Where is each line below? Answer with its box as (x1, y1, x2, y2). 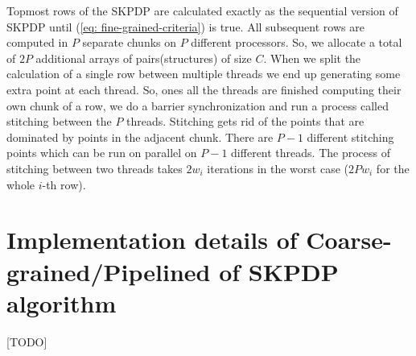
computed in (6, 34, 68, 51)
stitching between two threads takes (6, 159, 183, 176)
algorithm (6, 286, 117, 319)
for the (376, 159, 410, 176)
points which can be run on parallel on (6, 144, 197, 161)
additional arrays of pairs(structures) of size (35, 49, 252, 66)
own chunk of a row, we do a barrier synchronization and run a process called (6, 97, 389, 114)
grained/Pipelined (6, 255, 211, 288)
